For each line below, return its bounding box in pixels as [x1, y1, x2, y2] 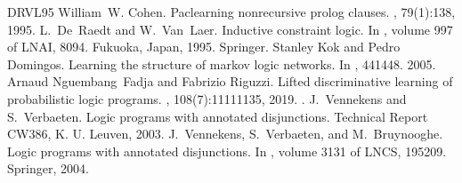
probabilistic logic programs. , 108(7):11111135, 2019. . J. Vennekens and [7, 89, 407, 107]
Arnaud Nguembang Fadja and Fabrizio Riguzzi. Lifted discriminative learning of [7, 72, 453, 91]
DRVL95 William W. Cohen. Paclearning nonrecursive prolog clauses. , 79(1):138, [7, 3, 456, 20]
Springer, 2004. [7, 159, 89, 178]
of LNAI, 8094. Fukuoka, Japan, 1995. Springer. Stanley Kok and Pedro [7, 37, 401, 56]
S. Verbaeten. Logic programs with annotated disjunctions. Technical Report [7, 107, 428, 125]
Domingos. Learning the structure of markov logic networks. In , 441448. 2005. [7, 54, 436, 73]
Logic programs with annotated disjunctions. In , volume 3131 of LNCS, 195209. [7, 141, 447, 160]
